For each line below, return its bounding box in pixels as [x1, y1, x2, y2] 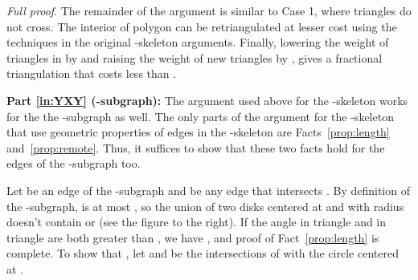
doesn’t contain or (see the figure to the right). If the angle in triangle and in [6, 213, 387, 230]
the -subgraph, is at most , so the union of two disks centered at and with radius [6, 197, 404, 214]
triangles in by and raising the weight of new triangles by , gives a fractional [6, 49, 383, 66]
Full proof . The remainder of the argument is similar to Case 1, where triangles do [6, 2, 412, 18]
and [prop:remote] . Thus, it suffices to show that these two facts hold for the [6, 139, 385, 156]
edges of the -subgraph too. [6, 155, 141, 172]
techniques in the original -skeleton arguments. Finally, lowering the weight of [6, 34, 389, 51]
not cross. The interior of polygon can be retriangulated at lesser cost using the [6, 18, 397, 34]
